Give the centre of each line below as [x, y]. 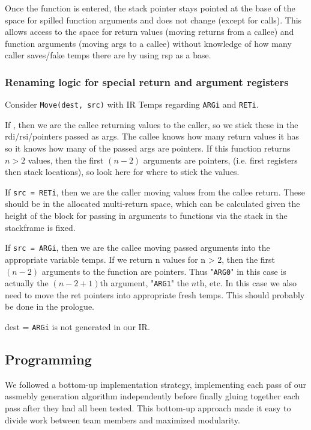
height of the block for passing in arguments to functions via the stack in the [146, 216]
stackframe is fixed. [40, 227]
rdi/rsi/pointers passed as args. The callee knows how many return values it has [152, 136]
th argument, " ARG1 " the [144, 283]
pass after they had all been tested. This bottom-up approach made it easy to [148, 408]
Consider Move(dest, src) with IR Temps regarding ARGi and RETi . [132, 104]
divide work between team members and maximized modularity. [122, 419]
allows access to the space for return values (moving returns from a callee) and [149, 32]
